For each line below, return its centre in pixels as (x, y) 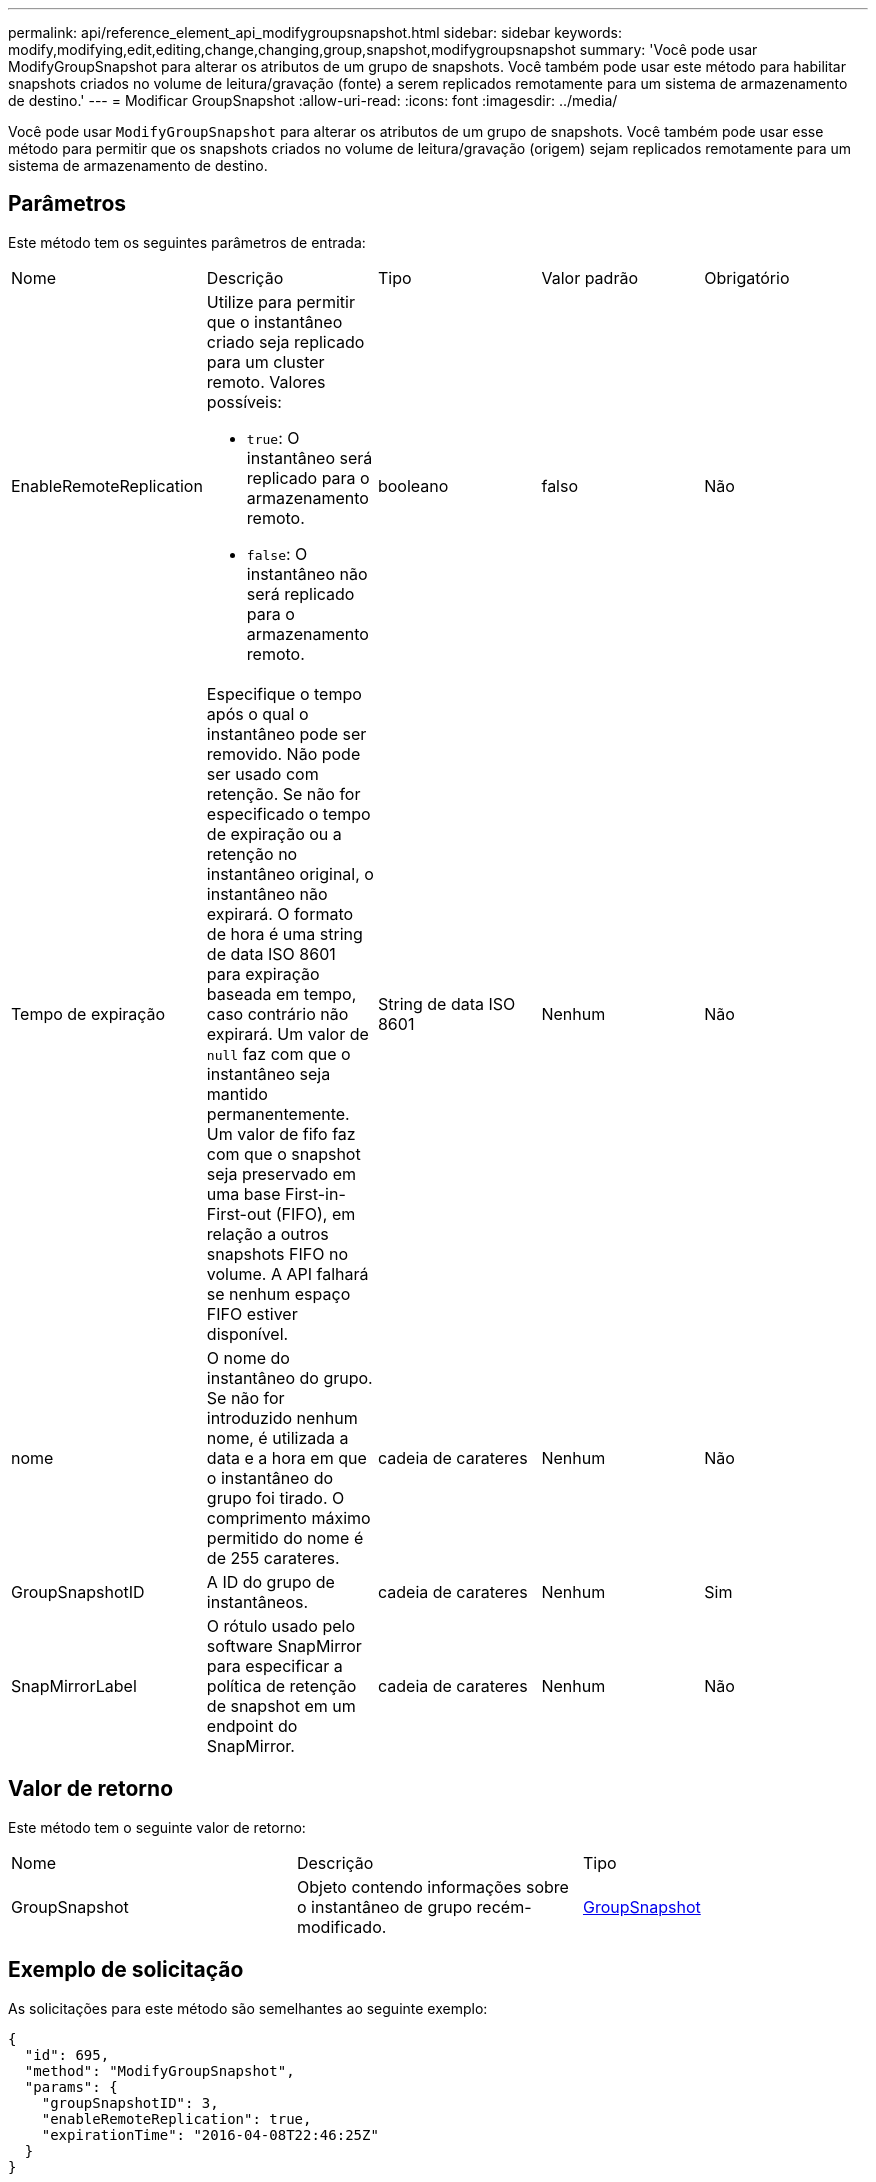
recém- (504, 1906)
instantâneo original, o (290, 873)
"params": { (71, 2086)
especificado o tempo (288, 813)
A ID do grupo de (270, 1581)
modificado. (341, 1926)
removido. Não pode (283, 753)
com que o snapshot (283, 1153)
